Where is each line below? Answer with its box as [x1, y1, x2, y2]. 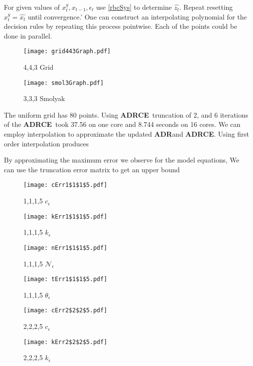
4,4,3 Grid [23, 62, 54, 72]
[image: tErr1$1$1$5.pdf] [23, 276, 107, 283]
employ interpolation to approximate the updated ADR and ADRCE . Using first [4, 129, 249, 139]
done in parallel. [4, 30, 52, 41]
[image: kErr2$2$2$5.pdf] [23, 338, 107, 346]
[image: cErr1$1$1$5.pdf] [23, 182, 107, 189]
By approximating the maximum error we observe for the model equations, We [4, 155, 239, 165]
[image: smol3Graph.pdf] [23, 79, 104, 86]
